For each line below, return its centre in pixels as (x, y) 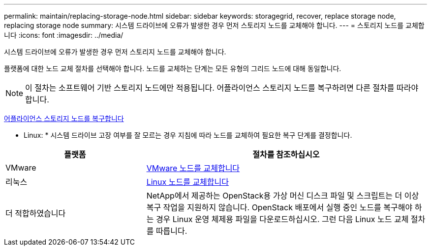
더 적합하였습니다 (36, 213)
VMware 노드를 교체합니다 (193, 168)
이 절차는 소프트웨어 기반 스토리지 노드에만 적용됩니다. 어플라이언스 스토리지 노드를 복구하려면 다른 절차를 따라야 (222, 88)
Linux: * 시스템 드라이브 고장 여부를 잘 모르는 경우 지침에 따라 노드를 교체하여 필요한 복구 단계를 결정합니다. (188, 135)
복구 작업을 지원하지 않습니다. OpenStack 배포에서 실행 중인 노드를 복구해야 (279, 207)
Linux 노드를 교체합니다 (187, 182)
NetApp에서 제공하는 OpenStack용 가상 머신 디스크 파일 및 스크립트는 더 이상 (283, 196)
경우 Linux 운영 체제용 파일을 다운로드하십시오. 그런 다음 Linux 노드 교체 (282, 219)
